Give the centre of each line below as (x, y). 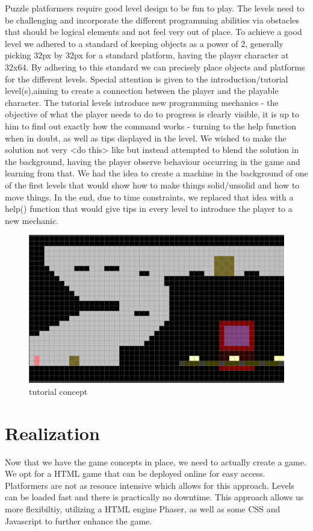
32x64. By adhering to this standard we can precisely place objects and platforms (155, 67)
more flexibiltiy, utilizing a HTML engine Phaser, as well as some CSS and (143, 508)
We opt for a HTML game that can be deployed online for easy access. (135, 474)
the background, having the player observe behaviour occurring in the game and (153, 161)
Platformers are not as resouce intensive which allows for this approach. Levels (150, 485)
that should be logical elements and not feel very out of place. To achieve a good (153, 32)
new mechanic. (32, 220)
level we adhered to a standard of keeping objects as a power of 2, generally (144, 43)
